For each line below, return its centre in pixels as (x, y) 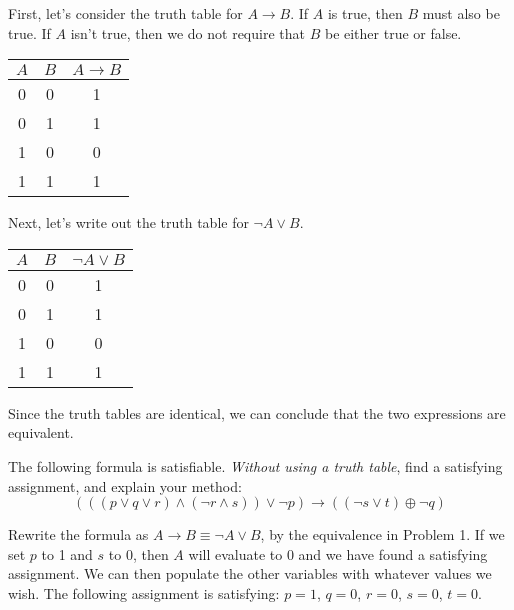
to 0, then (138, 553)
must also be (461, 13)
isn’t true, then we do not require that (187, 32)
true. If (29, 32)
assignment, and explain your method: (125, 485)
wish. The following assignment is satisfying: (144, 592)
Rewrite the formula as (78, 534)
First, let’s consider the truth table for (125, 13)
